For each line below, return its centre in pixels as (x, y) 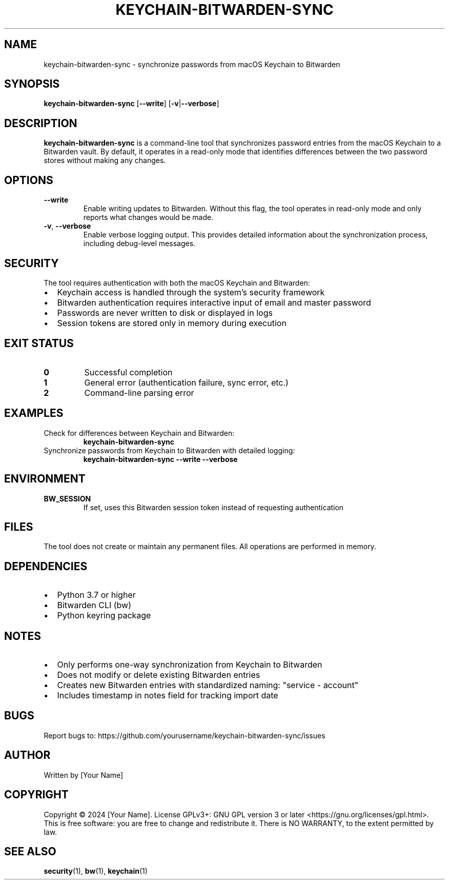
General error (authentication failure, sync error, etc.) (186, 382)
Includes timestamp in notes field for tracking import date (168, 696)
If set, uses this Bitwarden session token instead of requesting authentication (213, 507)
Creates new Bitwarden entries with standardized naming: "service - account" (208, 685)
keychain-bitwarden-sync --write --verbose (160, 459)
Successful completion (128, 372)
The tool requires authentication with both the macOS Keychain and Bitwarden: (177, 283)
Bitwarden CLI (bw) (94, 605)
